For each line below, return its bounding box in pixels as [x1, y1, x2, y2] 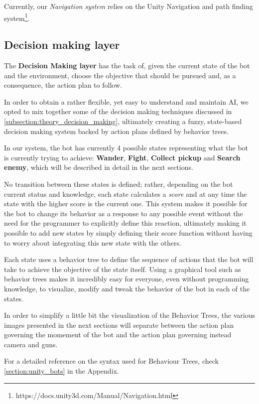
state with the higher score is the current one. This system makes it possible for [4, 198, 248, 209]
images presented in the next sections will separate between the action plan [4, 319, 234, 330]
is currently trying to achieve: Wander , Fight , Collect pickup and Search [4, 152, 241, 162]
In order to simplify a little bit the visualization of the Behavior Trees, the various [4, 310, 255, 320]
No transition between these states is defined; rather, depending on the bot [4, 178, 233, 189]
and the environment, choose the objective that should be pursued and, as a [4, 70, 236, 80]
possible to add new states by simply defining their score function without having [4, 227, 253, 238]
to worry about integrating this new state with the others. [4, 237, 181, 248]
